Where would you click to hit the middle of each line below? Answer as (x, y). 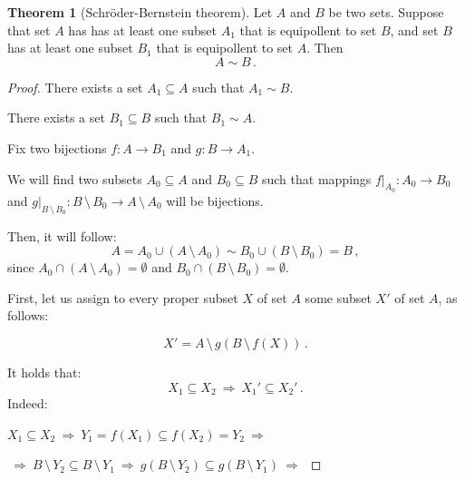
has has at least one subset (143, 29)
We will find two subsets (75, 178)
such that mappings (316, 178)
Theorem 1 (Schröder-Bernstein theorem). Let (140, 12)
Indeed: (28, 402)
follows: (28, 315)
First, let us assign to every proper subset (123, 297)
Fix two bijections (57, 147)
